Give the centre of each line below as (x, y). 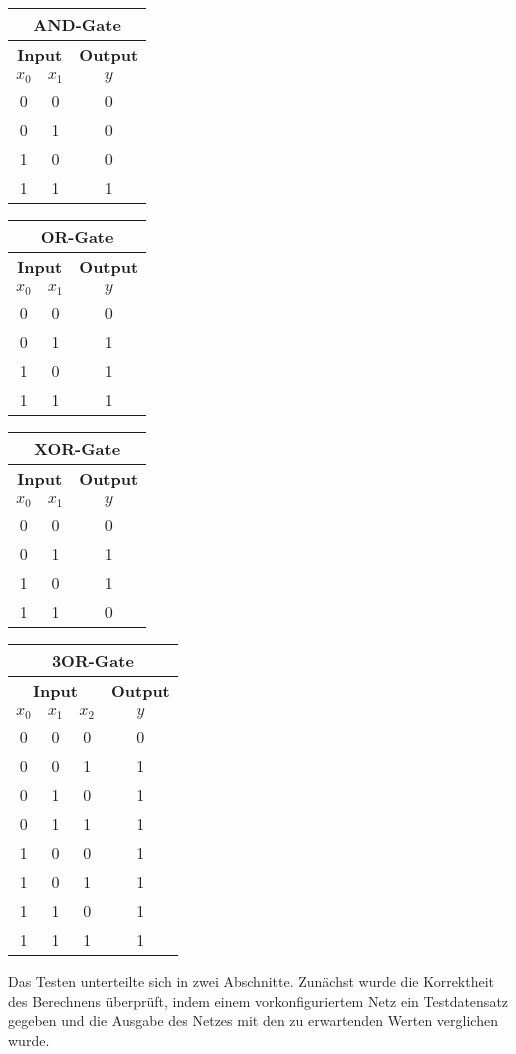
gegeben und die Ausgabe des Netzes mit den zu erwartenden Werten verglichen (253, 1020)
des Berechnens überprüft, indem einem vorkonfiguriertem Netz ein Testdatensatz (258, 1000)
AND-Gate (77, 24)
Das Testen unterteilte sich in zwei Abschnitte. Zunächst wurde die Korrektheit (251, 981)
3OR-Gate (92, 660)
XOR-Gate (77, 448)
